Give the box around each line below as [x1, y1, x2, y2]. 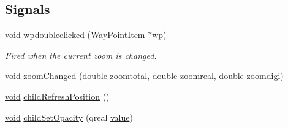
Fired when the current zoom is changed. [5, 48, 157, 61]
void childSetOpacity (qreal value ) [5, 110, 133, 123]
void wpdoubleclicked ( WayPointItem [5, 28, 145, 41]
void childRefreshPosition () [5, 89, 110, 102]
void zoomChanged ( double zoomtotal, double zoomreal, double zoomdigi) [5, 69, 284, 82]
